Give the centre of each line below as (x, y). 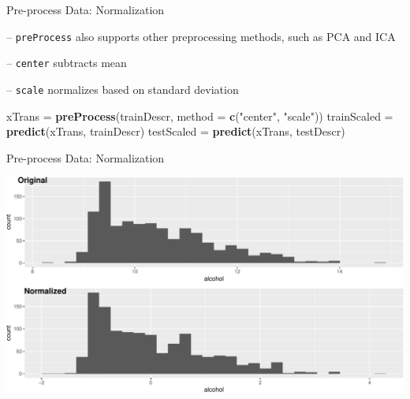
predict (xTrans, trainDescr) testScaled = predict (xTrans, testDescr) (176, 131)
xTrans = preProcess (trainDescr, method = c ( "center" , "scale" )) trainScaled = (200, 116)
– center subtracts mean (67, 63)
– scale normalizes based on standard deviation (123, 89)
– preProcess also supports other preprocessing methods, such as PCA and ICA (201, 36)
